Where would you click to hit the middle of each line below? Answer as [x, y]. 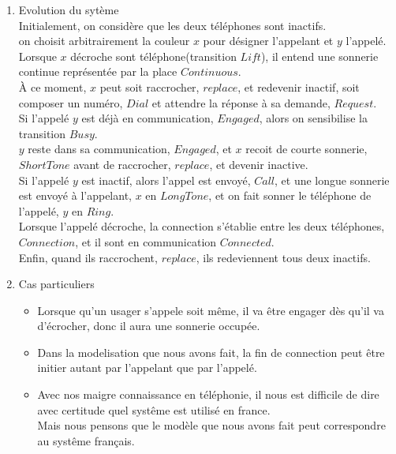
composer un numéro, [71, 102]
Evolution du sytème [69, 9]
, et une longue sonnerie [332, 180]
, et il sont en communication [146, 241]
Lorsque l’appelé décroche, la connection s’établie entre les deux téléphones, [202, 226]
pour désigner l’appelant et [268, 41]
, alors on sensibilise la [313, 118]
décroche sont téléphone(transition [153, 56]
